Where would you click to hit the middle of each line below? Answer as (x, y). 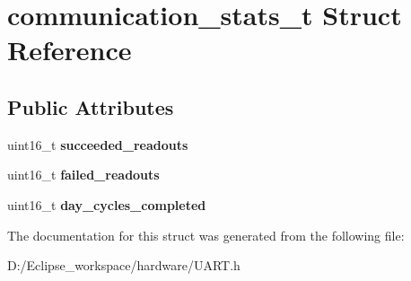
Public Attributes (91, 106)
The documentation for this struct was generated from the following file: (206, 235)
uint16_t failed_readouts (83, 175)
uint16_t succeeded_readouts (98, 144)
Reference (70, 50)
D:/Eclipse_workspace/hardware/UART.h (124, 265)
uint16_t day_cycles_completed (107, 204)
